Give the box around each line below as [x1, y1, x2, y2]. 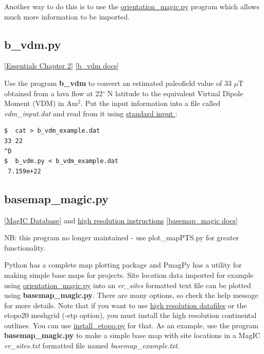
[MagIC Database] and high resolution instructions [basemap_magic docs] [4, 215, 238, 225]
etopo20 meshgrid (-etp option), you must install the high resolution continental [4, 310, 257, 321]
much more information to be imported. [4, 11, 130, 22]
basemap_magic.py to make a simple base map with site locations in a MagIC [4, 330, 260, 341]
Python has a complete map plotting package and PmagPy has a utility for [4, 259, 242, 270]
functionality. [4, 242, 46, 253]
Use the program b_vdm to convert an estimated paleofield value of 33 [4, 77, 232, 88]
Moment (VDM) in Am [4, 98, 78, 109]
